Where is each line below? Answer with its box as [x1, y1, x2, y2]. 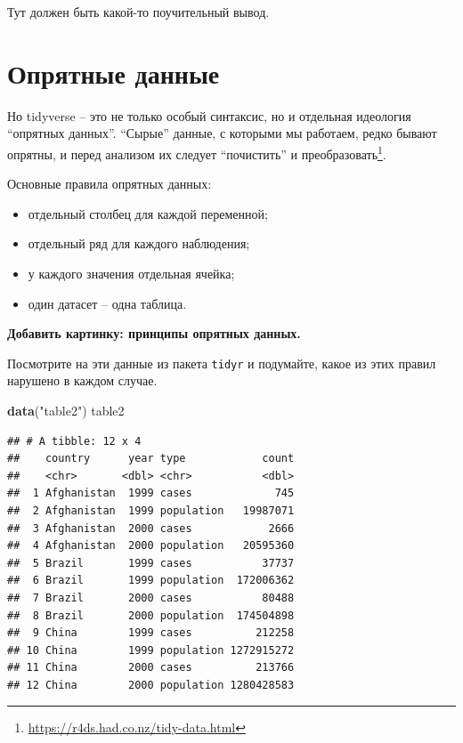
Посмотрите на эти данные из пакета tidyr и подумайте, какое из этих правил [7, 353, 436, 372]
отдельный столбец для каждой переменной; [28, 204, 268, 222]
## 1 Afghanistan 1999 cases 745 [7, 487, 295, 500]
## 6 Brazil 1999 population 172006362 [7, 574, 295, 587]
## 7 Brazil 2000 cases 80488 [7, 591, 295, 604]
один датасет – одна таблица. [28, 294, 187, 312]
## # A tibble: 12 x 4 [7, 434, 142, 448]
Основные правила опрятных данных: [7, 174, 212, 193]
